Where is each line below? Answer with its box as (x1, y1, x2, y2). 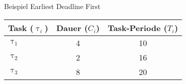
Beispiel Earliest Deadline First (4, 1, 101, 11)
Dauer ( (56, 21, 88, 33)
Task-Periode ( (107, 21, 167, 33)
